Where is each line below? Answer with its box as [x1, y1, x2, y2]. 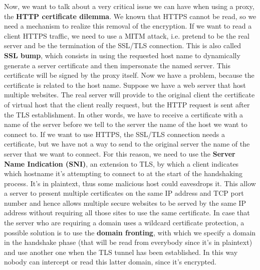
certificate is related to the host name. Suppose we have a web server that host [4, 79, 246, 90]
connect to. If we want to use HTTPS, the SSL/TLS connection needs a [4, 128, 225, 139]
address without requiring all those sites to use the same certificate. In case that [4, 207, 250, 218]
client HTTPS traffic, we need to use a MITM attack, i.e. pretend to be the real [4, 30, 249, 41]
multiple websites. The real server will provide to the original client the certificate [4, 89, 255, 100]
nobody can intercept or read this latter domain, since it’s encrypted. [4, 256, 216, 267]
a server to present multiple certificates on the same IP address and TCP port [4, 188, 244, 198]
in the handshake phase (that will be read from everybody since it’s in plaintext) [4, 237, 252, 247]
